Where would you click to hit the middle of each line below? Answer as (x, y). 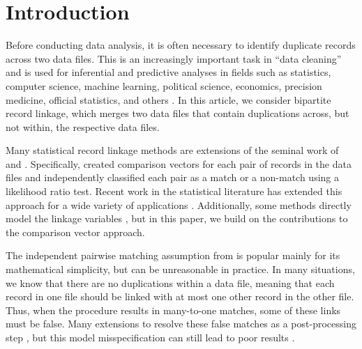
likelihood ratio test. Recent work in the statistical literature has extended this (174, 191)
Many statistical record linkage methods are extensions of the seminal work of (172, 150)
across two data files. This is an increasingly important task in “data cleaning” (174, 58)
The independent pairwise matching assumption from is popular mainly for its (173, 255)
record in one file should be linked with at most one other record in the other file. (180, 296)
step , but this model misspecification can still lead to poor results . (150, 337)
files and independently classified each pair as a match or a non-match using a (173, 177)
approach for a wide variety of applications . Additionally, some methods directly (179, 204)
